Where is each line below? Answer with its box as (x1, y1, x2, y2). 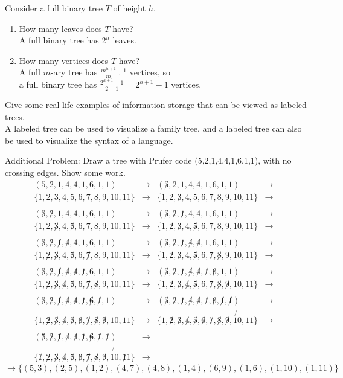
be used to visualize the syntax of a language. (5, 133, 173, 146)
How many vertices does (19, 54, 109, 66)
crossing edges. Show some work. (5, 166, 126, 179)
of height (113, 2, 146, 14)
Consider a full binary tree (5, 2, 103, 14)
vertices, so (129, 66, 170, 78)
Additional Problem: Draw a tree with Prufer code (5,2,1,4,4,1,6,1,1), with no (5, 154, 292, 167)
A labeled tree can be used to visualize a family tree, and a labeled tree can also (5, 122, 302, 135)
